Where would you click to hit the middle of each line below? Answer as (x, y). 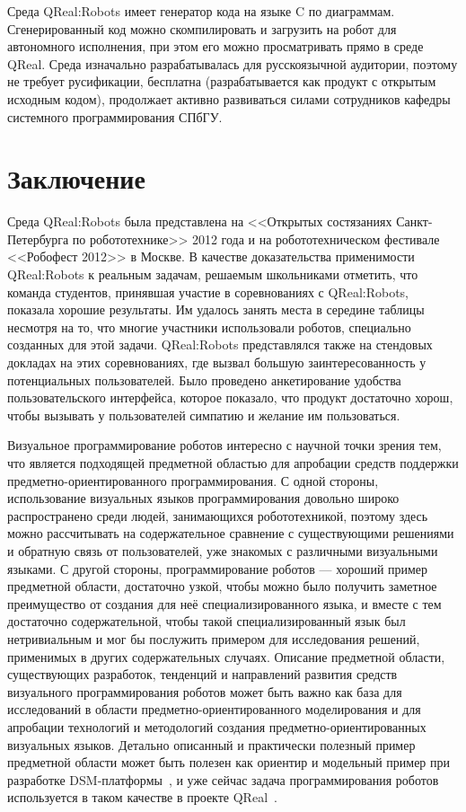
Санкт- (414, 221)
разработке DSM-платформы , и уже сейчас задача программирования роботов (223, 779)
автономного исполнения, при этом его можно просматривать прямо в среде (215, 46)
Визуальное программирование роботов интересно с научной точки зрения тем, (224, 445)
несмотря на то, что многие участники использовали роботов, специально (209, 327)
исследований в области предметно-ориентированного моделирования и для (214, 709)
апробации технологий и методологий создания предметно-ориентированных (217, 726)
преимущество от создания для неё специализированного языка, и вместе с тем (224, 603)
